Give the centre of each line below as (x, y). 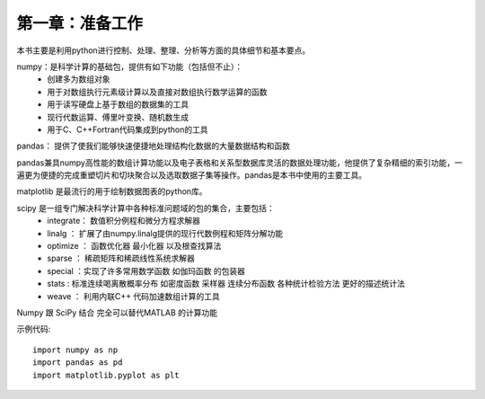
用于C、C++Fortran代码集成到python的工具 (128, 129)
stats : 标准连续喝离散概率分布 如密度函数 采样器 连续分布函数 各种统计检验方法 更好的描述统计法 (226, 284)
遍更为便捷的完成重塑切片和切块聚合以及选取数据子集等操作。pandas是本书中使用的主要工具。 (192, 175)
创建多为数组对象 (79, 79)
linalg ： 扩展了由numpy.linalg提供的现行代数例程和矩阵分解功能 (165, 233)
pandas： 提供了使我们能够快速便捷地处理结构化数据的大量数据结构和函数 (154, 146)
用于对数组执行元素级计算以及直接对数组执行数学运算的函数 (157, 92)
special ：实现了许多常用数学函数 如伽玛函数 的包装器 (146, 270)
